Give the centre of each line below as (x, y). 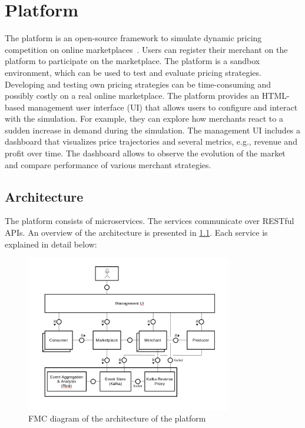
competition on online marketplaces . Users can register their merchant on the (146, 49)
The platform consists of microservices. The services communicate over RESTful (150, 221)
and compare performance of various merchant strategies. (108, 164)
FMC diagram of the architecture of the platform (117, 418)
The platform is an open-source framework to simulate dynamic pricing (133, 38)
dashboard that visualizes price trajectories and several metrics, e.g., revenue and (151, 141)
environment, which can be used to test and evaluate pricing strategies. (133, 72)
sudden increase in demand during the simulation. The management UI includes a (153, 130)
